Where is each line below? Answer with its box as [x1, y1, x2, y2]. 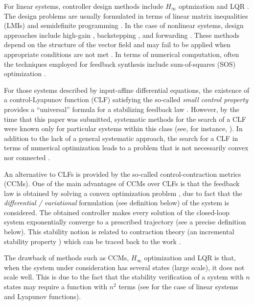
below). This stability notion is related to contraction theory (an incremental [4, 226, 234, 237]
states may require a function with [4, 281, 108, 292]
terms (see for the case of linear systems [118, 281, 238, 292]
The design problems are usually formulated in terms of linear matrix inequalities [4, 10, 248, 21]
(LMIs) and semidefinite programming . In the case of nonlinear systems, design [4, 20, 244, 30]
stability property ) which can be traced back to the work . [4, 236, 181, 246]
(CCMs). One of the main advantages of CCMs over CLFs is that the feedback [4, 178, 240, 189]
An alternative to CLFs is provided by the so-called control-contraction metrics [4, 168, 241, 179]
